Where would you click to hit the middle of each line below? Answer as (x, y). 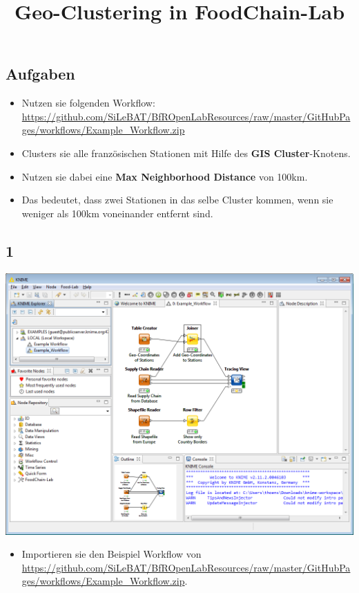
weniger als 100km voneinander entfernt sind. (117, 213)
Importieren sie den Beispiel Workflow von (111, 554)
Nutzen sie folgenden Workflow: (88, 103)
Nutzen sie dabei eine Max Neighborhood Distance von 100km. (165, 176)
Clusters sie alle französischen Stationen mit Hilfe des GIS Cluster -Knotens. (186, 153)
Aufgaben (40, 74)
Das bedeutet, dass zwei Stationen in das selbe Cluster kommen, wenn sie (177, 200)
